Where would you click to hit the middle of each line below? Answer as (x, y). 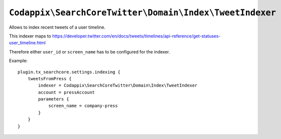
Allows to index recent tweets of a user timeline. (57, 27)
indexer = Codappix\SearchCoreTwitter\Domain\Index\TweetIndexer (118, 86)
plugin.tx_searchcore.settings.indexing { (69, 72)
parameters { (54, 99)
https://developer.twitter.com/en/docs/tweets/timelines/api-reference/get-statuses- (136, 36)
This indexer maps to (30, 36)
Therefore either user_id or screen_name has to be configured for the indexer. (90, 52)
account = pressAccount (66, 92)
